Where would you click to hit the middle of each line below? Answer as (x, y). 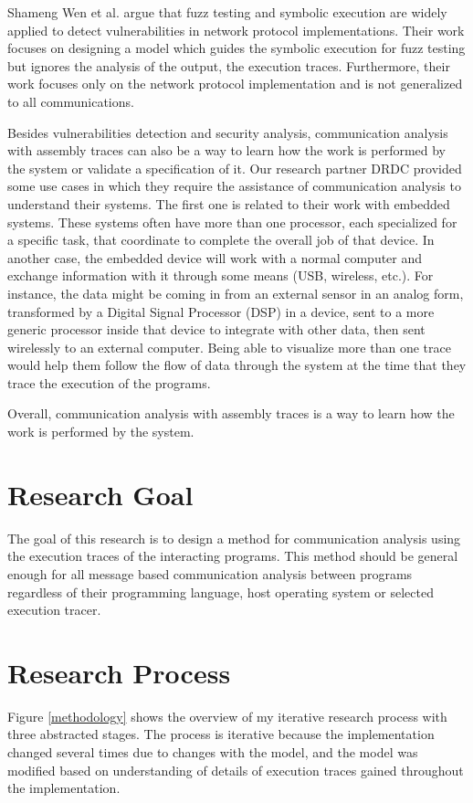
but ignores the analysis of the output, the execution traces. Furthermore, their (229, 65)
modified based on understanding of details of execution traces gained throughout (236, 770)
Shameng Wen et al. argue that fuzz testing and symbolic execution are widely (227, 12)
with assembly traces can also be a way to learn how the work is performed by (227, 150)
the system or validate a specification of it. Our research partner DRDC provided (235, 168)
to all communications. (71, 101)
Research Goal (100, 494)
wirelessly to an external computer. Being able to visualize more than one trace (229, 347)
